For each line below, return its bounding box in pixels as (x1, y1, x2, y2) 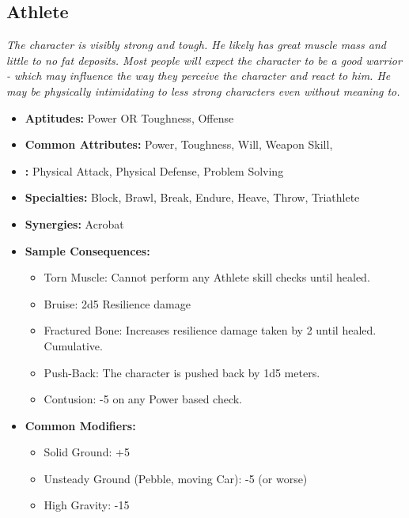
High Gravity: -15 (44, 497, 130, 513)
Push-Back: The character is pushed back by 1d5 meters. (44, 364, 320, 380)
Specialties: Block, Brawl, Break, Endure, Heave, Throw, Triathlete (25, 189, 360, 206)
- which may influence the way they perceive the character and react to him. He (6, 67, 391, 84)
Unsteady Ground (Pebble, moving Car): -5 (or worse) (44, 470, 308, 486)
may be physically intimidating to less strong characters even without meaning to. (6, 82, 400, 99)
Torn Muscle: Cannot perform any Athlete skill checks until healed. (44, 269, 370, 285)
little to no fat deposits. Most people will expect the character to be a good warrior (6, 51, 402, 68)
